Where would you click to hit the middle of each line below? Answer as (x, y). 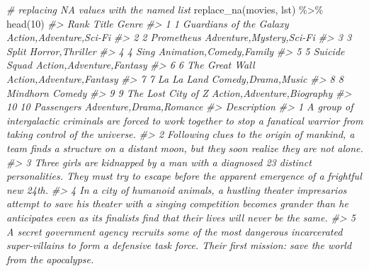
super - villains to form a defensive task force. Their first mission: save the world (179, 245)
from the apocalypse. (50, 259)
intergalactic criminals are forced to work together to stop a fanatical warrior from (185, 120)
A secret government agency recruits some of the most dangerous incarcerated (175, 231)
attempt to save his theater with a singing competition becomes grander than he (177, 203)
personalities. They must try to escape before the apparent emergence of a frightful (184, 176)
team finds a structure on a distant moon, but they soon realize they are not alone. (185, 148)
